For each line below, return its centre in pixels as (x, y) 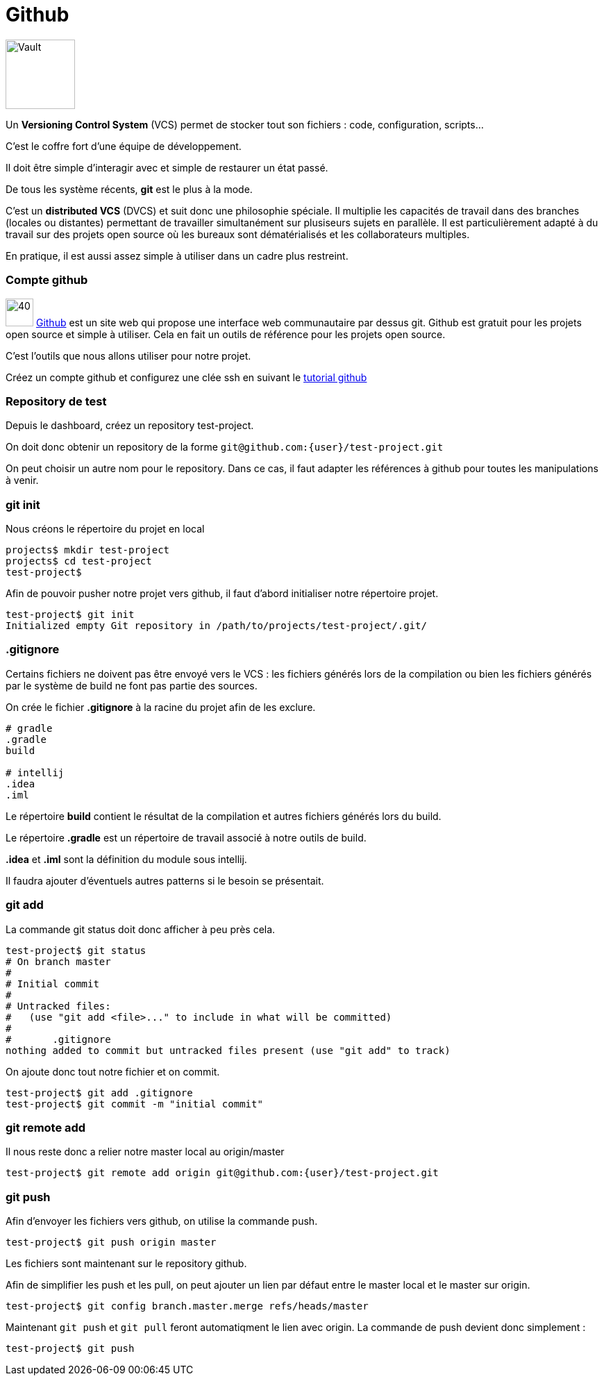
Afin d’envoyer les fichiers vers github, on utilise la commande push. (162, 1221)
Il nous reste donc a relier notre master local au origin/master (145, 1152)
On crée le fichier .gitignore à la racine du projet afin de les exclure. (161, 707)
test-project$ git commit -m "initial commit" (134, 1104)
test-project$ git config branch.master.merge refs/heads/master (187, 1306)
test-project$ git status (76, 950)
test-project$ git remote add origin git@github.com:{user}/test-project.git (222, 1173)
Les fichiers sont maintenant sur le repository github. (126, 1263)
